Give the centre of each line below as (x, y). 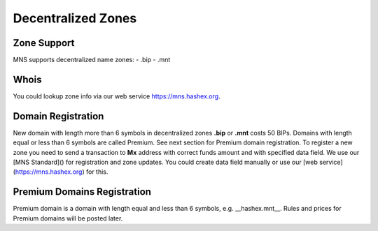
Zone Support (44, 43)
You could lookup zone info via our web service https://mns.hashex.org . (117, 96)
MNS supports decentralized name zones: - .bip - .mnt (92, 60)
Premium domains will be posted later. (68, 218)
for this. (97, 172)
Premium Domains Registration (82, 192)
